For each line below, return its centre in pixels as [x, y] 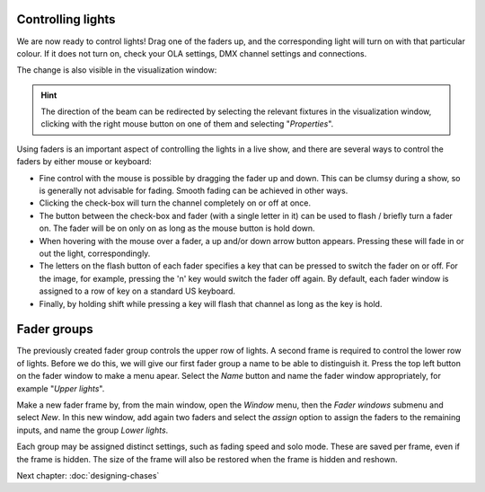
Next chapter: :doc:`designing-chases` [88, 475]
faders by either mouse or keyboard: [84, 162]
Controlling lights [66, 19]
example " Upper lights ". [61, 388]
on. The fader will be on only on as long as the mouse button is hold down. [177, 228]
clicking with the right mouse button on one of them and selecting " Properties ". [187, 124]
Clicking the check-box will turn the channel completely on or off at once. [175, 203]
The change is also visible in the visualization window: [117, 70]
